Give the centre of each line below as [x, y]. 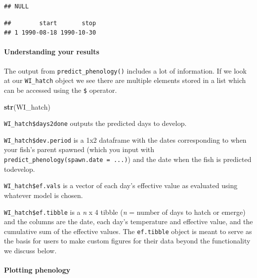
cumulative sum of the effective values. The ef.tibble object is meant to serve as [128, 231]
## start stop [50, 23]
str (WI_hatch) [27, 106]
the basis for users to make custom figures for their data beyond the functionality [127, 241]
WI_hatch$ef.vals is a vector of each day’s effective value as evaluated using [121, 185]
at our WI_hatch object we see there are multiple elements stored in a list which [125, 80]
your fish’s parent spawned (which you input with [79, 149]
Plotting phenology [37, 270]
